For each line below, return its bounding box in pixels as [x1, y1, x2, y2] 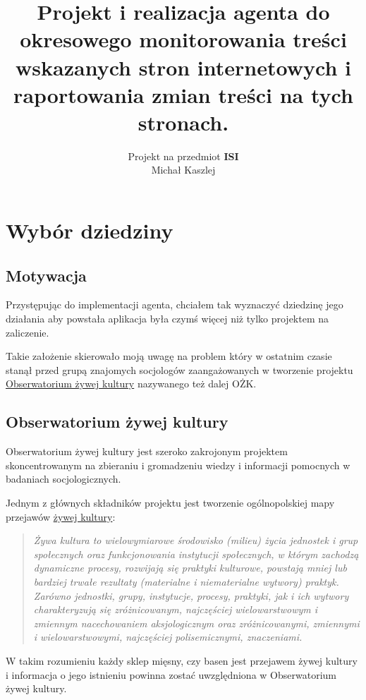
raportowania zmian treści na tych [13, 80, 353, 109]
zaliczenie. [6, 325, 49, 339]
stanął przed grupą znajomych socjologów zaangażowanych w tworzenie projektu [6, 362, 353, 377]
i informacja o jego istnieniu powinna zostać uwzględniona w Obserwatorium [6, 667, 336, 682]
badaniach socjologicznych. [6, 471, 121, 486]
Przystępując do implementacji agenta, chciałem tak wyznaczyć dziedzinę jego [6, 297, 343, 312]
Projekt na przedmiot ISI [128, 148, 239, 163]
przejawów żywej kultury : [6, 509, 116, 524]
